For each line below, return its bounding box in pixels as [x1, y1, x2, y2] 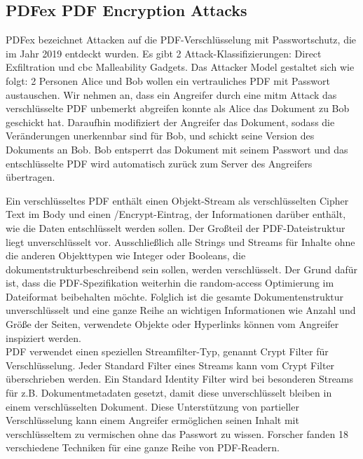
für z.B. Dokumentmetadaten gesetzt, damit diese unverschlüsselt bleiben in [6, 385, 332, 400]
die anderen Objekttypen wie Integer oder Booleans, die [6, 248, 246, 263]
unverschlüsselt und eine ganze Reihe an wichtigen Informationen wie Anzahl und [6, 303, 356, 317]
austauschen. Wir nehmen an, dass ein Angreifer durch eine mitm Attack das [6, 87, 337, 102]
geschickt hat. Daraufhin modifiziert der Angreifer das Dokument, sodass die [6, 114, 335, 129]
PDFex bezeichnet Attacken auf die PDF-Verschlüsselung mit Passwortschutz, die [6, 32, 357, 47]
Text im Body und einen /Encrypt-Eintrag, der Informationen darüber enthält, [6, 207, 346, 221]
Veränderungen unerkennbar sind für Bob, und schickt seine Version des [6, 128, 315, 143]
